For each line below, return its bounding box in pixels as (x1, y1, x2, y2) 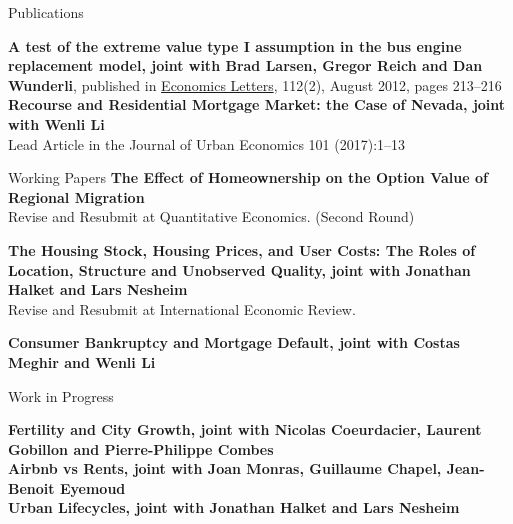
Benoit (8, 477, 55, 498)
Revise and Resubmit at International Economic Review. (8, 298, 356, 319)
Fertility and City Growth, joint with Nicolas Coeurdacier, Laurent (8, 419, 482, 440)
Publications (8, 2, 84, 22)
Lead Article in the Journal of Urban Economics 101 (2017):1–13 (8, 133, 406, 154)
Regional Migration (8, 186, 145, 207)
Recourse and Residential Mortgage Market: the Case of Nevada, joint (8, 94, 506, 115)
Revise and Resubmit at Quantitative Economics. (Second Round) (8, 206, 415, 227)
